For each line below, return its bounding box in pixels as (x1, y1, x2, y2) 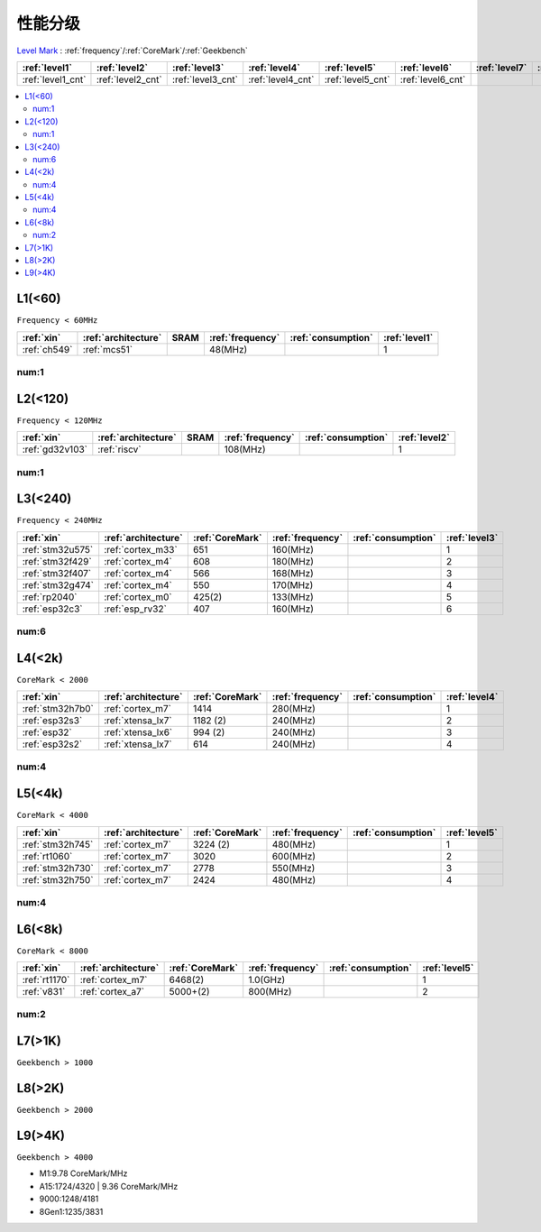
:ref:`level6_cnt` (399, 73, 466, 86)
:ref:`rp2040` (22, 591, 78, 603)
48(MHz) (208, 343, 248, 355)
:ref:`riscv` (97, 443, 142, 455)
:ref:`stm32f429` (22, 555, 92, 567)
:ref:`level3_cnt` (171, 73, 239, 86)
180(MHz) (271, 555, 315, 567)
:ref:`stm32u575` (22, 543, 94, 556)
